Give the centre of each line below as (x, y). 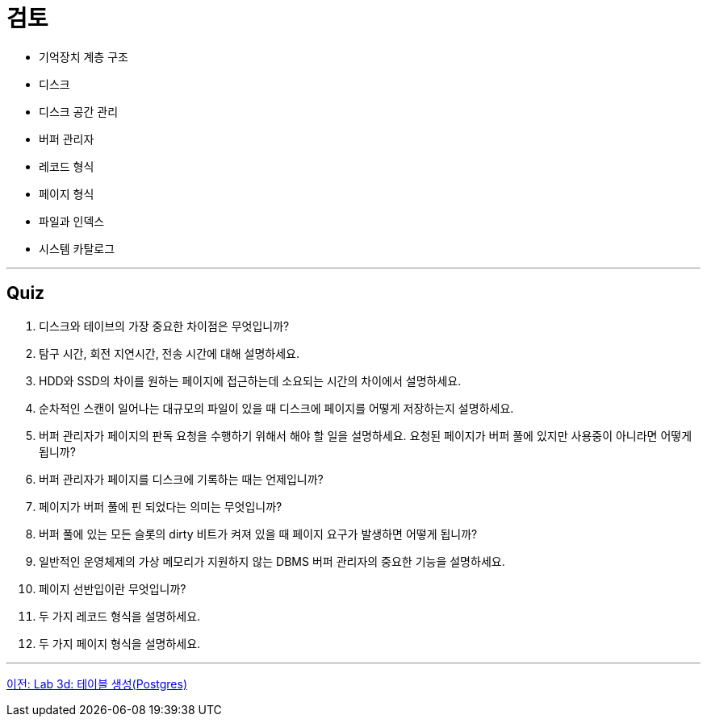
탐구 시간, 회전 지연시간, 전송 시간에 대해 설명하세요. (169, 353)
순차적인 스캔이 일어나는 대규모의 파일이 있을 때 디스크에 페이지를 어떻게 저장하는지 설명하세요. (276, 408)
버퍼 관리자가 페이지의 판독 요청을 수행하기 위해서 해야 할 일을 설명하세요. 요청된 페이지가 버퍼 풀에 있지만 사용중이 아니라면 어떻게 (366, 435)
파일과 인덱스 (72, 221)
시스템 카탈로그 (77, 248)
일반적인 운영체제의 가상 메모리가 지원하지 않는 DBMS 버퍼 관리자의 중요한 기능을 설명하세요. (272, 561)
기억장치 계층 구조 (84, 56)
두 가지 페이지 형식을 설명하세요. (120, 643)
